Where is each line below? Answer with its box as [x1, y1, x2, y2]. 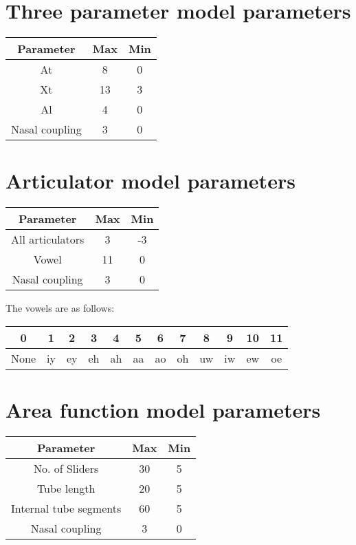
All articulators [11, 231, 85, 248]
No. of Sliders [33, 460, 99, 476]
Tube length [36, 480, 96, 496]
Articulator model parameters [5, 167, 296, 195]
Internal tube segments [11, 500, 122, 516]
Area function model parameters [5, 396, 321, 424]
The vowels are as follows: [5, 301, 115, 315]
